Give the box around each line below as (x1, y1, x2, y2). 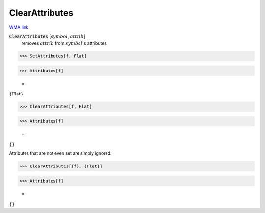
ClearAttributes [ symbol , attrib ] (9, 33, 86, 39)
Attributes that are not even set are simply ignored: (9, 150, 112, 156)
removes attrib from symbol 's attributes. (21, 40, 108, 46)
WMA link (9, 24, 29, 30)
